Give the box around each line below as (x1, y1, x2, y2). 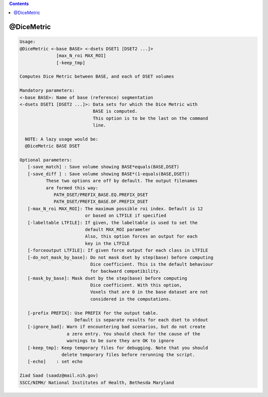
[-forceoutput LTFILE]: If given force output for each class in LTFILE (27, 247, 208, 253)
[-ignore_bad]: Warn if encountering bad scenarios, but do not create (27, 324, 206, 330)
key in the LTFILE (85, 240, 130, 246)
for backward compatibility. (90, 268, 161, 274)
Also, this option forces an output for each (85, 234, 198, 239)
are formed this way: (45, 185, 99, 191)
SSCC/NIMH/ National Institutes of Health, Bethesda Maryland (19, 380, 174, 385)
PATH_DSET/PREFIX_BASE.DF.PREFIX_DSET (54, 199, 148, 205)
